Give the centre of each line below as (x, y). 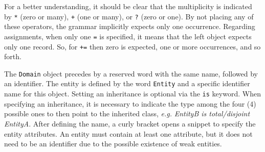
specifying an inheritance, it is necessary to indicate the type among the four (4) (130, 103)
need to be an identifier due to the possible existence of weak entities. (113, 144)
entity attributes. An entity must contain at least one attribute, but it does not (128, 133)
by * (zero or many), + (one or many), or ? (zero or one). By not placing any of (129, 16)
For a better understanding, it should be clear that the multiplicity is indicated (128, 6)
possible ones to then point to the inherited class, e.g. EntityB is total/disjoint (127, 113)
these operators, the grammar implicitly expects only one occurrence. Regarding (130, 26)
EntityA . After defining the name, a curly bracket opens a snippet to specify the (130, 123)
